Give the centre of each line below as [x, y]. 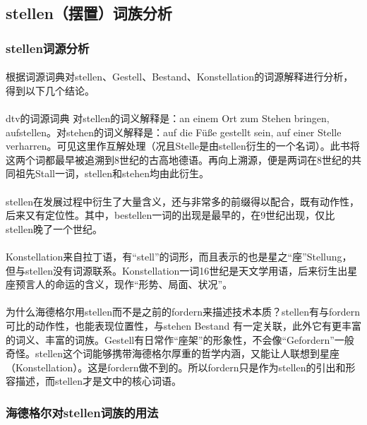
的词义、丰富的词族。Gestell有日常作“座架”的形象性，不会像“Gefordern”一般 [180, 339]
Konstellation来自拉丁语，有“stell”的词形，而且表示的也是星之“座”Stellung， [179, 256]
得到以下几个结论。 [50, 90]
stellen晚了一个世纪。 [54, 228]
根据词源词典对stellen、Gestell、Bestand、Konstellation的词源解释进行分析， [180, 77]
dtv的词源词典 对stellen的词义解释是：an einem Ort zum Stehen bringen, [168, 118]
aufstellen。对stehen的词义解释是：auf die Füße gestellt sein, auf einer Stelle [174, 132]
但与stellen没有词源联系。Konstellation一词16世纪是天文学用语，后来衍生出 [177, 270]
